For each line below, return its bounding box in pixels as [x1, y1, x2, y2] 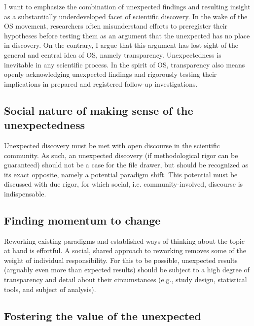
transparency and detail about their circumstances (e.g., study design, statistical [4, 274, 247, 285]
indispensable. [4, 188, 46, 198]
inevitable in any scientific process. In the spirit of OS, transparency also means [4, 59, 245, 69]
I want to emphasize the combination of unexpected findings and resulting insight [4, 1, 251, 11]
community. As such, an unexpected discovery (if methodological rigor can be [4, 150, 238, 160]
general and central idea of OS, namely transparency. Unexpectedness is [4, 49, 221, 60]
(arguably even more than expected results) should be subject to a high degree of [4, 264, 250, 275]
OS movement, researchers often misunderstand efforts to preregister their [4, 21, 228, 31]
